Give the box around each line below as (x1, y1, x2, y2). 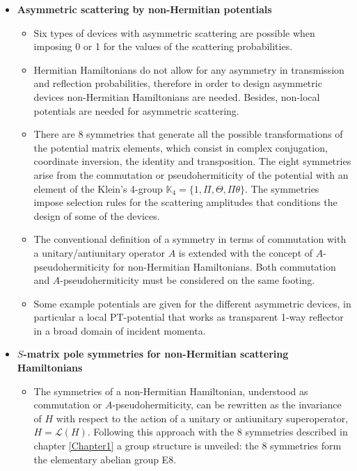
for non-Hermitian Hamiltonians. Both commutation (113, 259, 336, 273)
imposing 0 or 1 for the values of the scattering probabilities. (33, 39, 293, 54)
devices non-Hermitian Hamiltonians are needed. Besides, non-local (33, 89, 320, 104)
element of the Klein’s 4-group (33, 181, 163, 195)
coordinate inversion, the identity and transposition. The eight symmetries (33, 154, 351, 168)
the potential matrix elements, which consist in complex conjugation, (33, 140, 328, 154)
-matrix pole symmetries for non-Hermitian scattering (23, 346, 289, 361)
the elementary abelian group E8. (33, 452, 177, 466)
